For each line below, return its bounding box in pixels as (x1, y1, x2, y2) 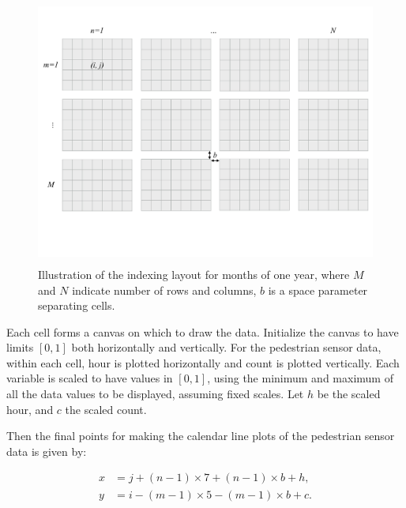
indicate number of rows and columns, (72, 281, 257, 298)
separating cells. (38, 297, 115, 314)
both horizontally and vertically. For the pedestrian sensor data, (71, 339, 382, 356)
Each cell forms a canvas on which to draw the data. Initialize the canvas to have (6, 323, 399, 340)
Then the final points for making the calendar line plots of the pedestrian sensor (6, 427, 395, 444)
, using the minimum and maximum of (207, 370, 393, 386)
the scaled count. (65, 401, 147, 417)
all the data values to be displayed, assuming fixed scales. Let (6, 386, 304, 402)
